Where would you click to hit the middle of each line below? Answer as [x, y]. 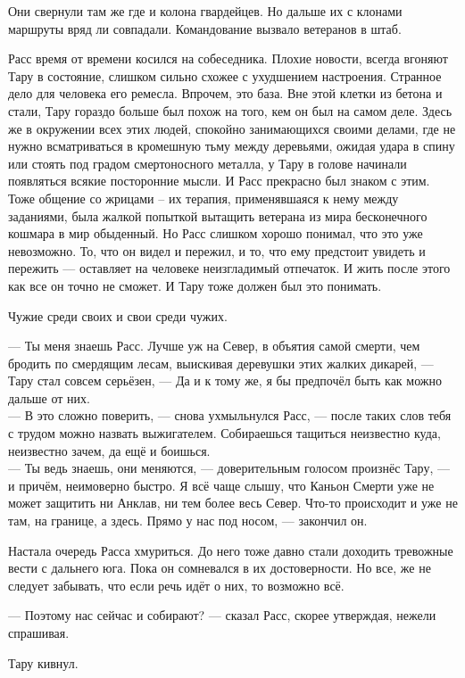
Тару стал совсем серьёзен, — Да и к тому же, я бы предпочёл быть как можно [225, 380]
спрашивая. [39, 633]
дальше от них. [49, 397]
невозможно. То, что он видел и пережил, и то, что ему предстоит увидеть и [217, 250]
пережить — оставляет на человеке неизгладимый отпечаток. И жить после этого [229, 268]
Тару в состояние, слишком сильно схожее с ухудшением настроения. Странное [225, 75]
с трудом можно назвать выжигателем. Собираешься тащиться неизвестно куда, [224, 433]
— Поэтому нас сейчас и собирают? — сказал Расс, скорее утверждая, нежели [222, 615]
